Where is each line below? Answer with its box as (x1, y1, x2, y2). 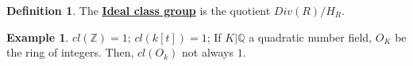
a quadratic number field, (249, 28, 372, 45)
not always (182, 44, 234, 60)
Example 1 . (6, 28, 69, 45)
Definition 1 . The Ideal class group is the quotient (6, 2, 271, 18)
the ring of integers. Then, (6, 44, 134, 60)
